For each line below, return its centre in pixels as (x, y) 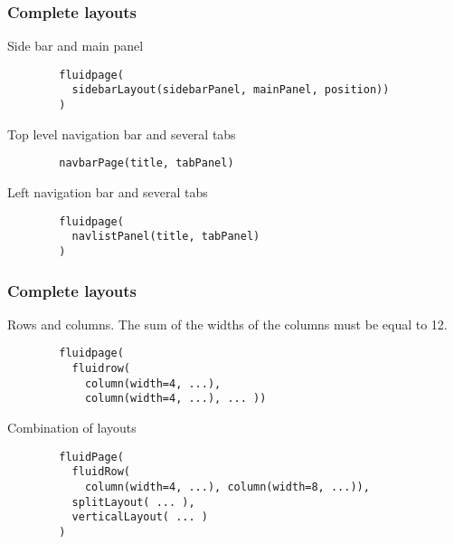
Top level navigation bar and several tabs (122, 134)
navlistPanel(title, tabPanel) (166, 237)
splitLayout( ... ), (133, 502)
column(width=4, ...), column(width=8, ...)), (227, 487)
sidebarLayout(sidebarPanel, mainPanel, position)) (231, 90)
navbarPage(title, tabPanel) (147, 163)
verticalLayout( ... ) (140, 517)
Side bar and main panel (76, 46)
